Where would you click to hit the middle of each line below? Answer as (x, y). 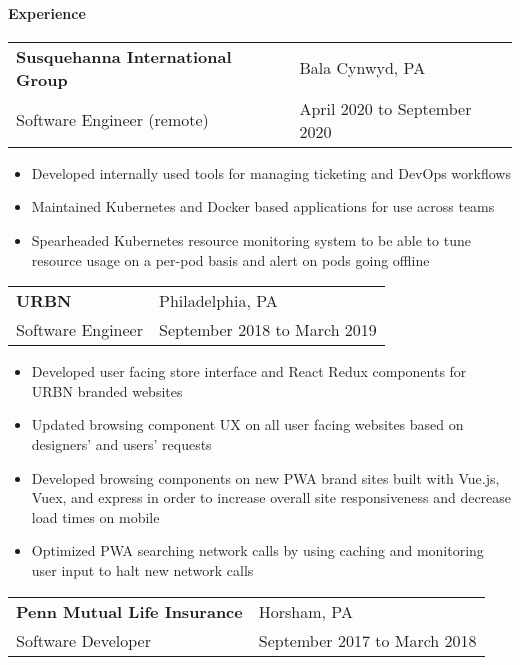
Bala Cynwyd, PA (362, 68)
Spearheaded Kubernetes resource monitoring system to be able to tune (251, 239)
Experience (47, 12)
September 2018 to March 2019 (268, 330)
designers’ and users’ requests (121, 443)
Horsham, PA (305, 611)
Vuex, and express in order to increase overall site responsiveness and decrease (271, 497)
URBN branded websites (107, 390)
